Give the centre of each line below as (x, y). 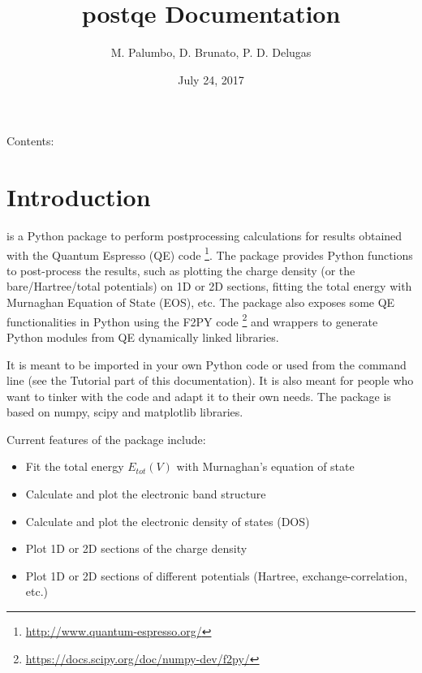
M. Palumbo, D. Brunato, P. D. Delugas (211, 52)
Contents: (30, 141)
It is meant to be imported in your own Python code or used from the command (207, 364)
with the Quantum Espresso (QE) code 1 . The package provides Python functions (210, 253)
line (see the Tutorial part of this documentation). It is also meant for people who (210, 380)
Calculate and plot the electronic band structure (146, 494)
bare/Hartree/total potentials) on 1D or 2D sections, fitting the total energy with (209, 286)
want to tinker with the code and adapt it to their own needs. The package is (199, 396)
